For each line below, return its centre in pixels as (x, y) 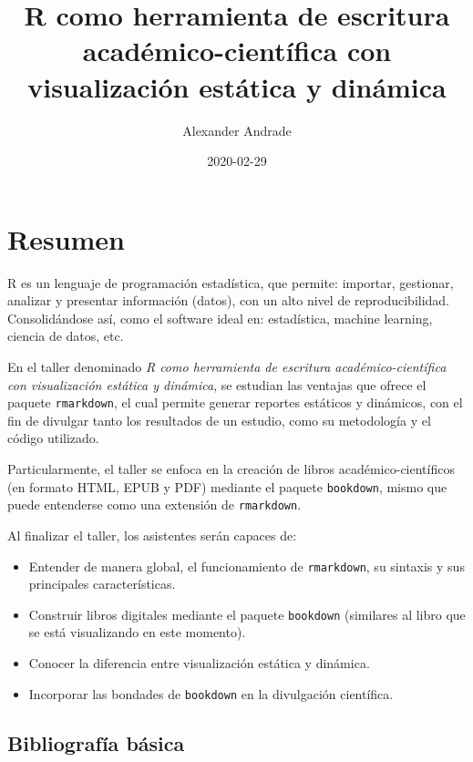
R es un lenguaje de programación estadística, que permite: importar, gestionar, (231, 282)
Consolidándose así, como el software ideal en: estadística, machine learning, (220, 318)
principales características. (102, 584)
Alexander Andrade (237, 130)
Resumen (66, 238)
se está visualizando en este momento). (137, 632)
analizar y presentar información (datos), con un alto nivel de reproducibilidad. (229, 300)
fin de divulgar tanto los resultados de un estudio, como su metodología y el (219, 420)
